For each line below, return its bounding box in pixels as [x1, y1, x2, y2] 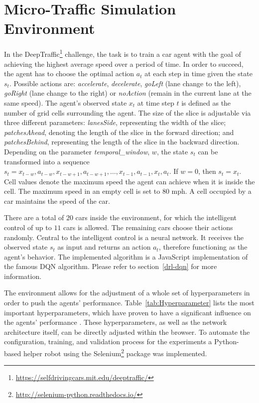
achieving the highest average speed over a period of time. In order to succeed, [4, 58, 244, 69]
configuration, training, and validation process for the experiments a [4, 336, 212, 347]
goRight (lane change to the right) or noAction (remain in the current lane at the [4, 88, 252, 98]
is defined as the [181, 97, 231, 108]
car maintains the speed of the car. [4, 195, 110, 206]
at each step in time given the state [144, 68, 253, 79]
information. [4, 270, 42, 281]
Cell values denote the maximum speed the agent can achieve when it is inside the [4, 176, 255, 186]
